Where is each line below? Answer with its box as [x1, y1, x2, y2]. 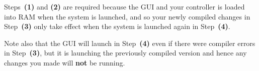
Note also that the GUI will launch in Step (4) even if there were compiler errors [4, 37, 255, 48]
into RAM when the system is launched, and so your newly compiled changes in [4, 11, 250, 21]
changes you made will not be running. [4, 57, 125, 67]
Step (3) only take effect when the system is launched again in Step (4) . [4, 21, 230, 31]
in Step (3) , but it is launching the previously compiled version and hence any [4, 47, 247, 58]
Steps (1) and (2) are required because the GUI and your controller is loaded [4, 1, 245, 11]
